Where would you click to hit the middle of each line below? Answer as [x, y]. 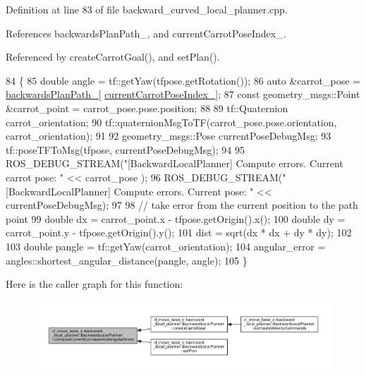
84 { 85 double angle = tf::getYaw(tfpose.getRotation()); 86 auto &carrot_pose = [183, 80]
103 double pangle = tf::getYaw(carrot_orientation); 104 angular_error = [166, 246]
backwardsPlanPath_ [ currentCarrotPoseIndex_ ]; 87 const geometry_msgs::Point [183, 94]
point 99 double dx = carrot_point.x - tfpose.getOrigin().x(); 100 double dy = [176, 218]
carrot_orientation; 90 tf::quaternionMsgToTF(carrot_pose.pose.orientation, [171, 122]
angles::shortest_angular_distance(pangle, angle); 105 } [127, 260]
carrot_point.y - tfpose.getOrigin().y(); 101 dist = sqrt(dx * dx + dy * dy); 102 [179, 232]
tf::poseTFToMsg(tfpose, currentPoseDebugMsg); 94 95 [126, 149]
